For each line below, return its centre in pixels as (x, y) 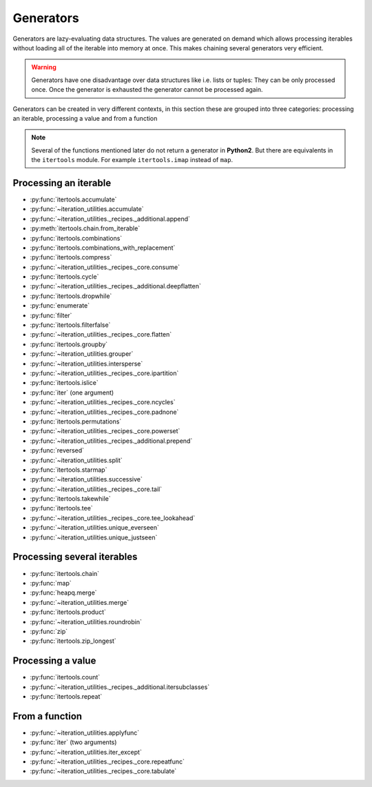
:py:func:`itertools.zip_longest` (73, 641)
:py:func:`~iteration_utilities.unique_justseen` (94, 537)
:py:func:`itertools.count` (65, 677)
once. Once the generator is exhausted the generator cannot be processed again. (147, 90)
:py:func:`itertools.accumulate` (73, 199)
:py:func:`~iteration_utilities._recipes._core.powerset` (105, 431)
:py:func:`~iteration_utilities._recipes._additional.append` (110, 219)
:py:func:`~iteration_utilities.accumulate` (87, 209)
